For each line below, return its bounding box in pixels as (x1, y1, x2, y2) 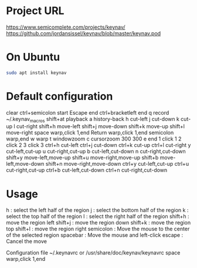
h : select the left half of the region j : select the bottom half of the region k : (6, 207, 189, 214)
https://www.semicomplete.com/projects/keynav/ (6, 24, 125, 31)
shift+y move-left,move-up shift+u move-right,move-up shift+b (6, 154, 159, 161)
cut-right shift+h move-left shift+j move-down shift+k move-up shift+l (16, 123, 185, 130)
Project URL (6, 4, 64, 18)
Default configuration (6, 89, 113, 103)
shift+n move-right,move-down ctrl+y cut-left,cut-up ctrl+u (45, 160, 189, 168)
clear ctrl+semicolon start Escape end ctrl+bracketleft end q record (6, 109, 169, 116)
